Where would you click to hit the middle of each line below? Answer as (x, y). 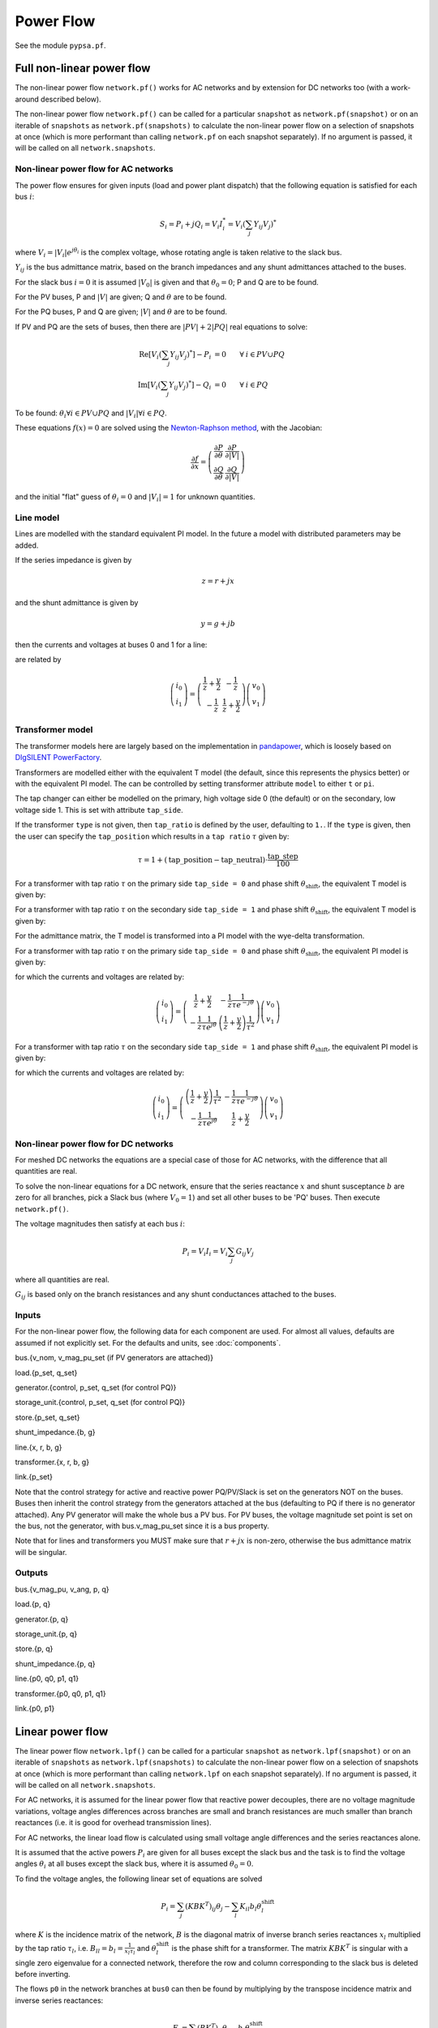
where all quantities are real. (62, 1279)
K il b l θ (251, 1907)
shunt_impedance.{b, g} (56, 1433)
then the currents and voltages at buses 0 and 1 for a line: (111, 645)
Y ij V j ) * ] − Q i (190, 385)
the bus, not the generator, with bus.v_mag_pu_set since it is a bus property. (142, 1526)
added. (27, 545)
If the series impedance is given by (73, 560)
